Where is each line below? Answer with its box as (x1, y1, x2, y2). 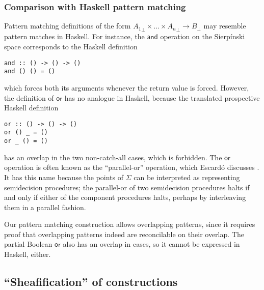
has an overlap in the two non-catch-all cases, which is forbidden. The (4, 152, 222, 162)
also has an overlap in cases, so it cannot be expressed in (63, 239, 240, 249)
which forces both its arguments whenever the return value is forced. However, (4, 82, 249, 93)
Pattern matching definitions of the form (4, 20, 131, 31)
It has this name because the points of (4, 171, 124, 182)
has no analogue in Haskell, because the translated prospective (64, 92, 260, 103)
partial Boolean (4, 239, 52, 249)
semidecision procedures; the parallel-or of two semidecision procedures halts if (4, 182, 250, 192)
